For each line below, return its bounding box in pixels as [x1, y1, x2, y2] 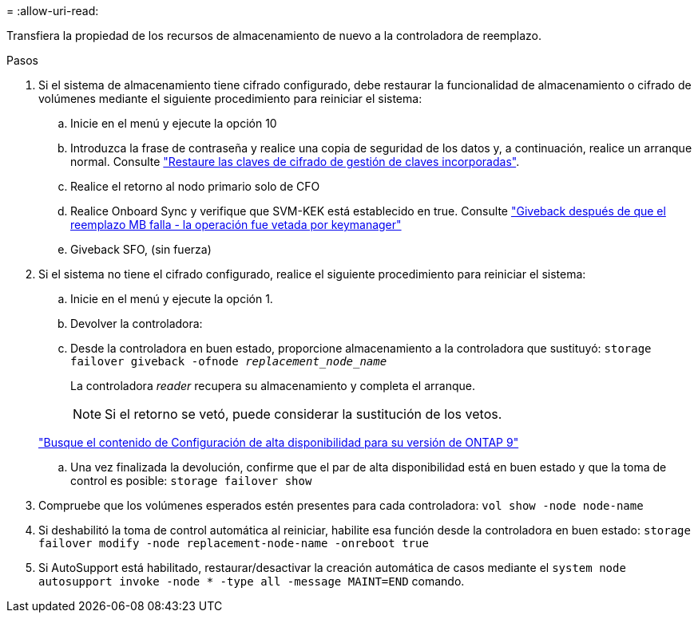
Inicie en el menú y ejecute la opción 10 [70, 116, 277, 130]
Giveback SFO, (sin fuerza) [70, 242, 212, 256]
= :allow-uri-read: [6, 4, 99, 18]
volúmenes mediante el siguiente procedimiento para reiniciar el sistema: [38, 92, 422, 105]
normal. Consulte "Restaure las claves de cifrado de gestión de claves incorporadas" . [70, 155, 520, 168]
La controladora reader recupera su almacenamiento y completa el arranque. [70, 379, 475, 392]
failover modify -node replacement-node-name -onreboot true [38, 537, 429, 550]
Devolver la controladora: [70, 317, 203, 330]
